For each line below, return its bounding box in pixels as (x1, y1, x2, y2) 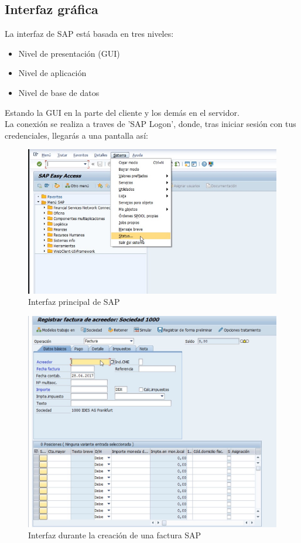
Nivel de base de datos (18, 86, 100, 98)
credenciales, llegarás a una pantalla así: (5, 129, 148, 141)
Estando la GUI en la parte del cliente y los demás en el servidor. (5, 106, 240, 118)
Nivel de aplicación (18, 67, 87, 79)
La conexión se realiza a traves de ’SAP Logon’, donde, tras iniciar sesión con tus (5, 118, 296, 130)
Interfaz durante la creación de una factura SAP (28, 529, 201, 541)
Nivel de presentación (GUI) (18, 47, 120, 59)
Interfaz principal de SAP (28, 295, 120, 308)
